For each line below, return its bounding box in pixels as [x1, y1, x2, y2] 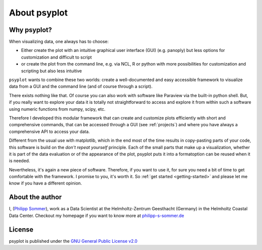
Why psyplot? [9, 26, 52, 34]
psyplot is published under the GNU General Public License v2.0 [9, 238, 138, 244]
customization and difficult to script [21, 54, 92, 60]
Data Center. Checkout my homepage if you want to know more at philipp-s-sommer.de [9, 213, 184, 218]
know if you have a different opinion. [9, 180, 82, 186]
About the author [9, 193, 62, 201]
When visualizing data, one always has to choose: [9, 39, 109, 45]
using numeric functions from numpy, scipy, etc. [9, 106, 106, 112]
